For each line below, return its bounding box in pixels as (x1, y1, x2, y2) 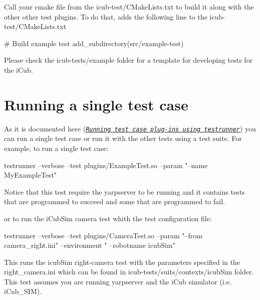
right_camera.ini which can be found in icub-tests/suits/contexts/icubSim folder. (4, 266, 254, 277)
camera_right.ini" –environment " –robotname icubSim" (4, 240, 175, 250)
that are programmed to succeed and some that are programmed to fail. (4, 196, 225, 207)
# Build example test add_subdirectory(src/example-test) (4, 38, 184, 48)
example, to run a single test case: (4, 142, 109, 153)
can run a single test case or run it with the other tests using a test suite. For (4, 133, 242, 143)
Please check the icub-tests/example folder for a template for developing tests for (4, 55, 253, 65)
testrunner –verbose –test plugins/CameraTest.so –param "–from (4, 230, 202, 240)
